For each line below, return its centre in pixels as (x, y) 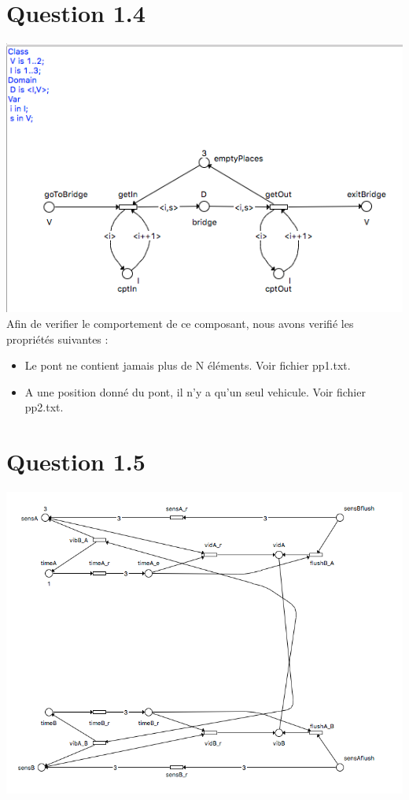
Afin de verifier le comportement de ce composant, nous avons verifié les (180, 323)
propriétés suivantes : (57, 339)
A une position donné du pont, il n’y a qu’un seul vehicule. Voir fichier (195, 391)
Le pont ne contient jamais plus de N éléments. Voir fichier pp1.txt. (188, 365)
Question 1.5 (76, 461)
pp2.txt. (44, 407)
